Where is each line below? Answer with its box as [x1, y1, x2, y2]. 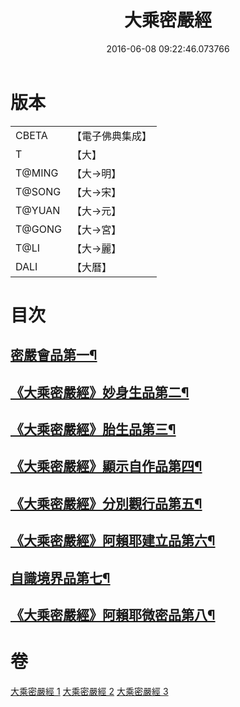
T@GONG [15, 222, 62, 236]
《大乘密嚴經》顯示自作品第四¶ [10, 458, 203, 475]
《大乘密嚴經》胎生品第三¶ [10, 421, 177, 438]
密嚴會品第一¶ [10, 347, 98, 364]
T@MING [15, 166, 59, 180]
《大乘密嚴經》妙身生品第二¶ [10, 384, 190, 401]
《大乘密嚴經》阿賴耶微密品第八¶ [10, 607, 216, 623]
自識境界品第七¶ [10, 569, 111, 586]
